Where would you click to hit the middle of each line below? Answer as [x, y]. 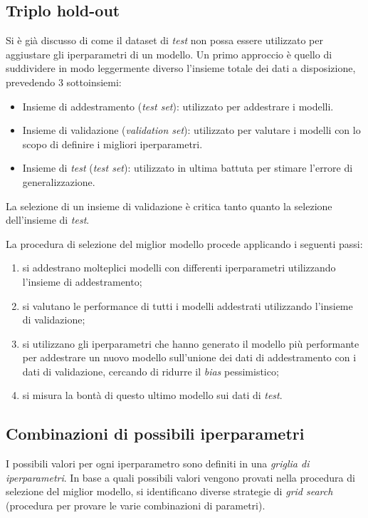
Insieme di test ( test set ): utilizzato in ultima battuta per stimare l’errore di [188, 168]
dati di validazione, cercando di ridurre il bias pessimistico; [151, 371]
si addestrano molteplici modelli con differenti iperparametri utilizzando [179, 268]
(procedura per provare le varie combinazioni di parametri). [136, 506]
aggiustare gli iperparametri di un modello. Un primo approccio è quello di [169, 54]
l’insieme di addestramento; [82, 281]
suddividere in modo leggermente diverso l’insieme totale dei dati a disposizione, [181, 68]
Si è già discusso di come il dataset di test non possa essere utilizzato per [164, 40]
